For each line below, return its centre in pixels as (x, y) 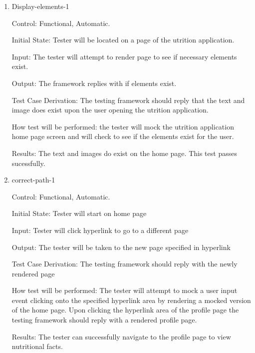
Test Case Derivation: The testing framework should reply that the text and (128, 100)
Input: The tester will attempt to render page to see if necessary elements (124, 56)
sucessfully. (28, 163)
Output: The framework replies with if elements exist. (94, 83)
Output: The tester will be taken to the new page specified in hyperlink (121, 247)
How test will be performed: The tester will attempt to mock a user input (125, 290)
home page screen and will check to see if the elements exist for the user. (123, 136)
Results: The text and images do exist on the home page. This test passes (124, 153)
